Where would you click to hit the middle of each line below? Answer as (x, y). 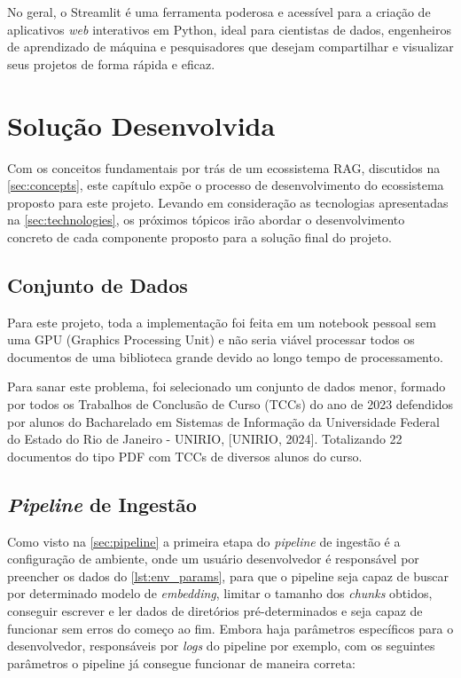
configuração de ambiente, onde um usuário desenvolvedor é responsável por (213, 559)
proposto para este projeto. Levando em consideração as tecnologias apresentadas (228, 202)
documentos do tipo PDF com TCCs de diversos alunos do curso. (185, 456)
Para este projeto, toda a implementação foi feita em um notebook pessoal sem (222, 322)
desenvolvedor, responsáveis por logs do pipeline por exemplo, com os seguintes (221, 646)
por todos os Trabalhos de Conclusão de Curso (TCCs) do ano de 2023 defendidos (230, 404)
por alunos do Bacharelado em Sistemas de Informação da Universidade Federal (223, 421)
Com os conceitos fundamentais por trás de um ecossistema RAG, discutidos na (224, 167)
